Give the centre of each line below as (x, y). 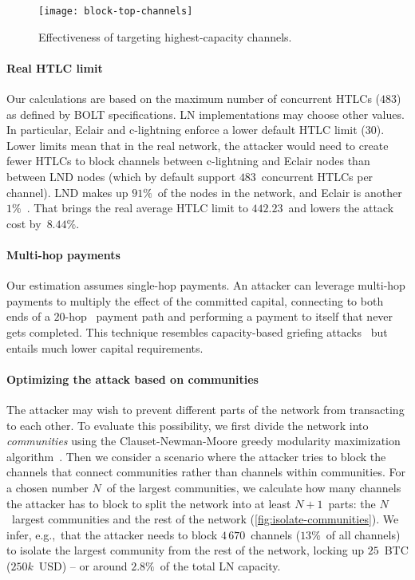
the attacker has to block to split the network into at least (149, 503)
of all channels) (363, 534)
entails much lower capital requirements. (105, 347)
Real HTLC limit (55, 67)
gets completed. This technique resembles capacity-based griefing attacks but (197, 331)
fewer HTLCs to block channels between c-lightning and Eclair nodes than (188, 161)
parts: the (352, 503)
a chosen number (47, 487)
